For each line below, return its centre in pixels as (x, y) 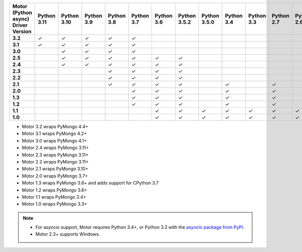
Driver (20, 25)
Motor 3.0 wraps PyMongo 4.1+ (54, 140)
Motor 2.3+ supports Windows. (68, 234)
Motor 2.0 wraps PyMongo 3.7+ (55, 176)
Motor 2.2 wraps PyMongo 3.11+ (55, 161)
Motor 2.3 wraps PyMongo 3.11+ (55, 155)
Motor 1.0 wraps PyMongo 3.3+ (55, 204)
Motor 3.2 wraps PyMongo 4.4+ (55, 127)
